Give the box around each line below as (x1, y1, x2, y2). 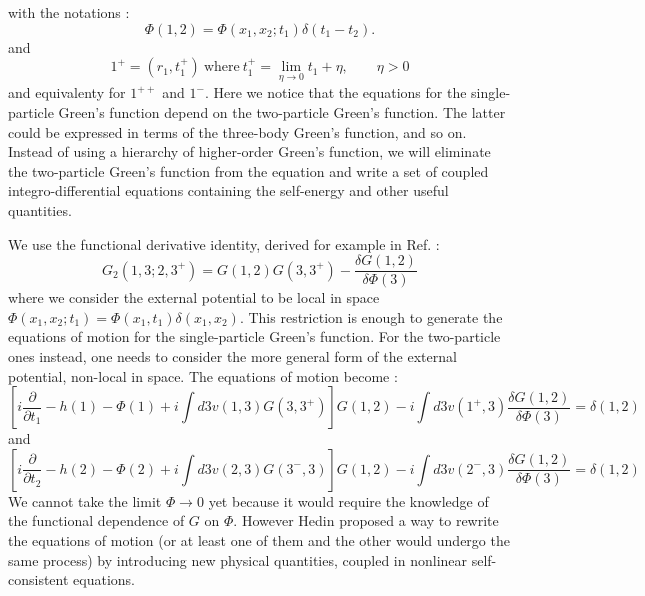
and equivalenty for (8, 82, 126, 103)
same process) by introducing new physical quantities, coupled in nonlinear (8, 549, 468, 570)
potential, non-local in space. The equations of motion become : (8, 365, 398, 386)
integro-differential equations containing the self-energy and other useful (8, 180, 449, 201)
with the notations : (8, 2, 130, 22)
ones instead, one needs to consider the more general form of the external (8, 346, 457, 366)
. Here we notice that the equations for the (204, 82, 467, 103)
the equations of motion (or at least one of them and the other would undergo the (8, 529, 510, 550)
